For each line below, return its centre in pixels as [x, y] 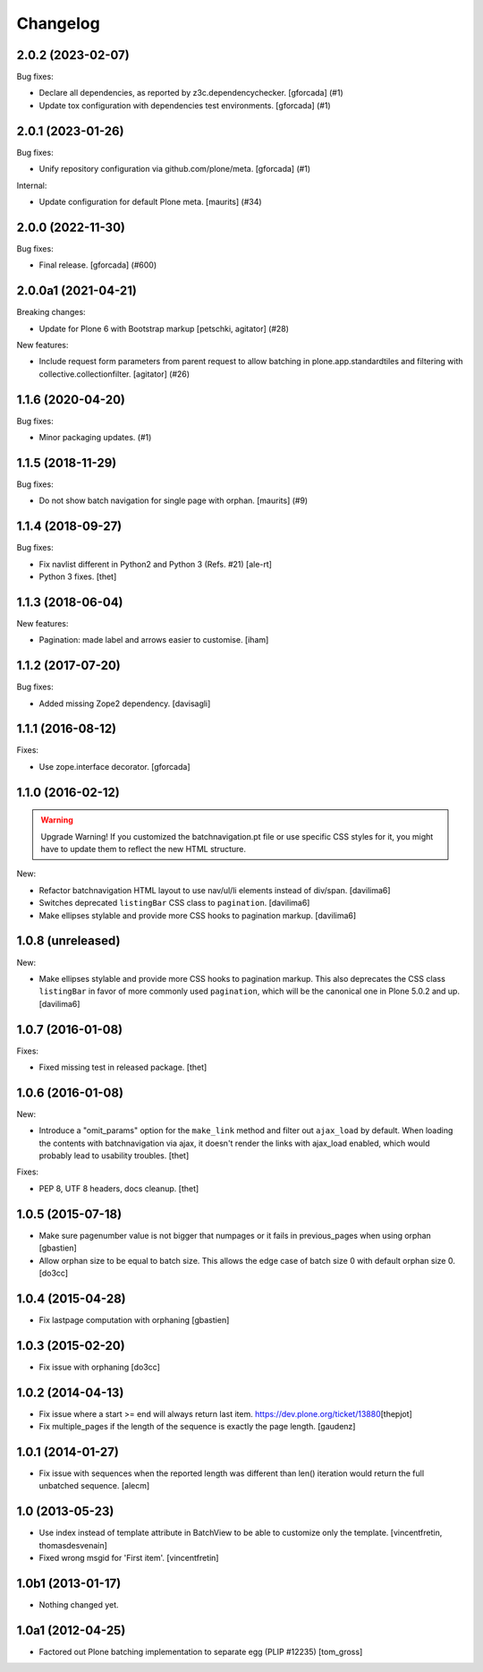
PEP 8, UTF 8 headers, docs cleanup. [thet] [119, 1188]
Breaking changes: [51, 312]
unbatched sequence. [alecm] [94, 1486]
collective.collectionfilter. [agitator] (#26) [114, 374]
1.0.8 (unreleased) [68, 941]
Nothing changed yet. [79, 1604]
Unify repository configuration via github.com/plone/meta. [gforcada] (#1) [175, 169]
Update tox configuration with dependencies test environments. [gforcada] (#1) [185, 105]
